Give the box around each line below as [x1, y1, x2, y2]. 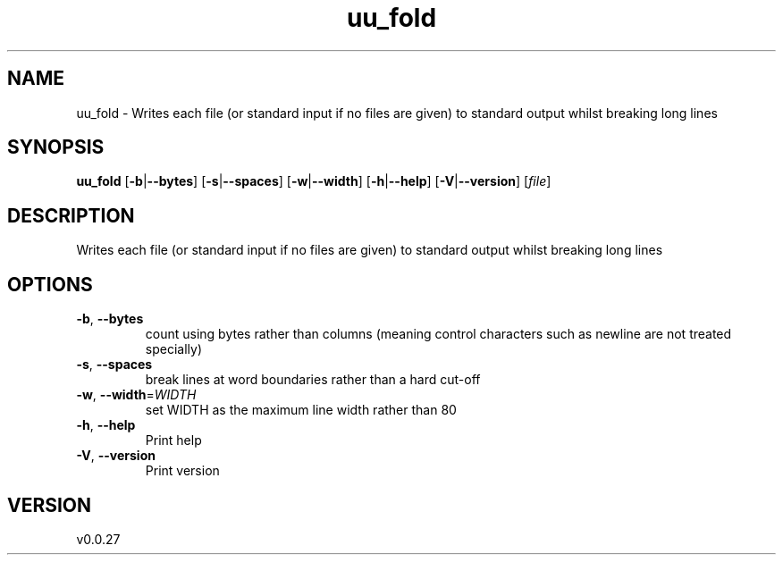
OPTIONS [7, 273, 93, 296]
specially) [145, 341, 202, 357]
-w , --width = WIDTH [76, 387, 197, 403]
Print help [145, 432, 202, 449]
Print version [145, 463, 220, 479]
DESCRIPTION [7, 204, 135, 227]
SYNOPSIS [7, 136, 105, 159]
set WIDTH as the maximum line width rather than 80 [145, 402, 457, 418]
